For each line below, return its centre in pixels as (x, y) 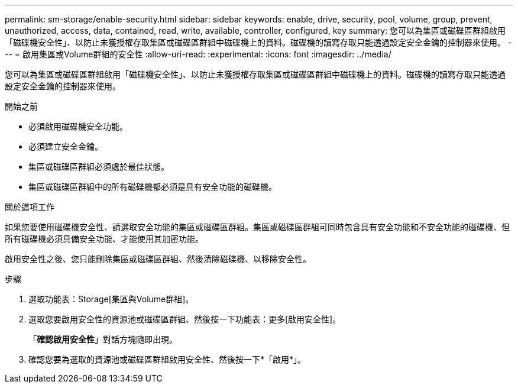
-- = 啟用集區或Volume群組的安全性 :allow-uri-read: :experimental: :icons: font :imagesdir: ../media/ (198, 54)
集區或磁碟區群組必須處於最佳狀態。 (99, 166)
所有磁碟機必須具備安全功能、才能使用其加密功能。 (104, 239)
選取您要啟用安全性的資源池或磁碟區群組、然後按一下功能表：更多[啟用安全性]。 (185, 319)
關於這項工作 (30, 207)
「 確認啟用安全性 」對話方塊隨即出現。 (103, 339)
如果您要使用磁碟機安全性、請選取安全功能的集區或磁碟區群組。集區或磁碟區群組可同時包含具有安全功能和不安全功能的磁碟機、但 (257, 227)
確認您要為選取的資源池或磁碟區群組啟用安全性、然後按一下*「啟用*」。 (167, 359)
